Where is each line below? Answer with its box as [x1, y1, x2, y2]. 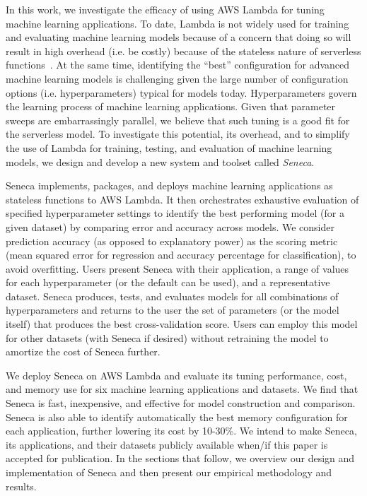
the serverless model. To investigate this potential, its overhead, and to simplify [6, 126, 350, 141]
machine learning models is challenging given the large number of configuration [6, 71, 349, 85]
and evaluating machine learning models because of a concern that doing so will [6, 30, 351, 45]
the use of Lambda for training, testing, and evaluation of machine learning [6, 140, 332, 155]
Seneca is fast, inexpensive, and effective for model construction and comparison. [6, 396, 356, 411]
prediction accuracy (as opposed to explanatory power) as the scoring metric [6, 233, 338, 248]
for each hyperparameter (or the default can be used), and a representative [6, 275, 330, 290]
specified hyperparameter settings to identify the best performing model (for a [6, 206, 344, 220]
